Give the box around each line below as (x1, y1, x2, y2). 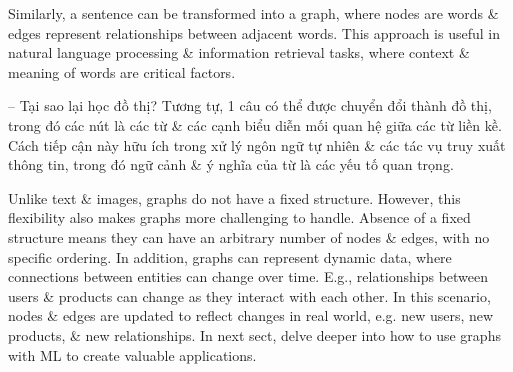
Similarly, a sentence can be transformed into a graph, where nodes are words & (8, 3, 499, 23)
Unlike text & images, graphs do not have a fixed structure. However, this (8, 187, 461, 208)
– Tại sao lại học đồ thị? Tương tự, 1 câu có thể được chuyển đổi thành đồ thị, (8, 95, 492, 116)
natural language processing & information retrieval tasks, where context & (8, 42, 470, 63)
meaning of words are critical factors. (8, 61, 236, 82)
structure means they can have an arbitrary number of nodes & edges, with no (8, 226, 490, 247)
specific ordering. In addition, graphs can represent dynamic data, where (8, 246, 452, 267)
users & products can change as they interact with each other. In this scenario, (8, 285, 491, 306)
